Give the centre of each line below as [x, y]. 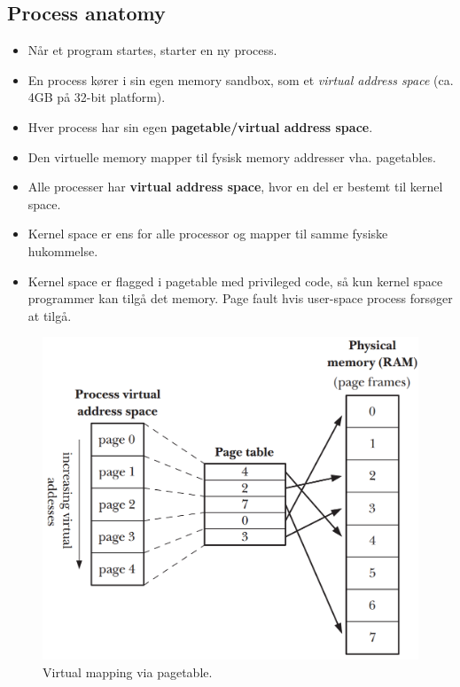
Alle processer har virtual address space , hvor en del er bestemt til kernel [235, 187]
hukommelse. [63, 250]
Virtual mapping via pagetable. [128, 671]
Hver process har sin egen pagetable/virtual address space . [200, 126]
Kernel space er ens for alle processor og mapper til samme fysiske [208, 234]
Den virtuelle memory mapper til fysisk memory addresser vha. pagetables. [232, 156]
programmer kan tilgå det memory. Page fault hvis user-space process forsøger [240, 298]
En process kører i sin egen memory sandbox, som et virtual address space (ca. [241, 79]
